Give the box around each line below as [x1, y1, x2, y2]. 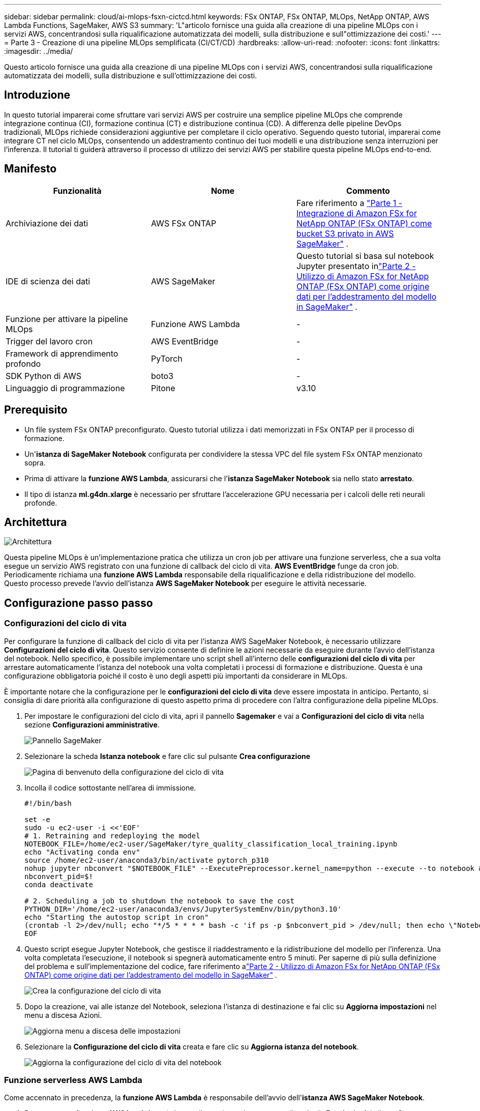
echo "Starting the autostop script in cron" [24, 913, 209, 921]
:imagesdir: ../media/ [4, 47, 73, 55]
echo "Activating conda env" [24, 847, 140, 856]
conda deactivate [24, 880, 93, 889]
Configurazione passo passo [4, 596, 153, 609]
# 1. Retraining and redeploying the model [24, 831, 200, 840]
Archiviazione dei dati [6, 218, 88, 228]
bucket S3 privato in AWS [296, 228, 394, 239]
